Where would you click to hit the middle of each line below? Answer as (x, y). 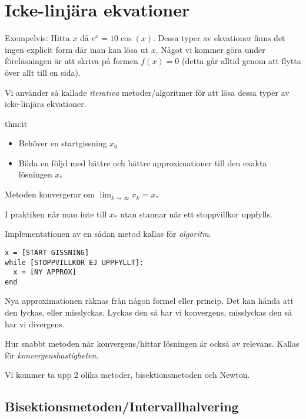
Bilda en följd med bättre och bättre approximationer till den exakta (143, 162)
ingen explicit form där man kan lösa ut (77, 49)
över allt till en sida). (43, 72)
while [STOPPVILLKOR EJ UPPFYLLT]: (74, 262)
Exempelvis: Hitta (37, 38)
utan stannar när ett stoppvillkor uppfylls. (196, 214)
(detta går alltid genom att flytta (242, 61)
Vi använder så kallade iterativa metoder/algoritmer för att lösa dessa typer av (147, 92)
